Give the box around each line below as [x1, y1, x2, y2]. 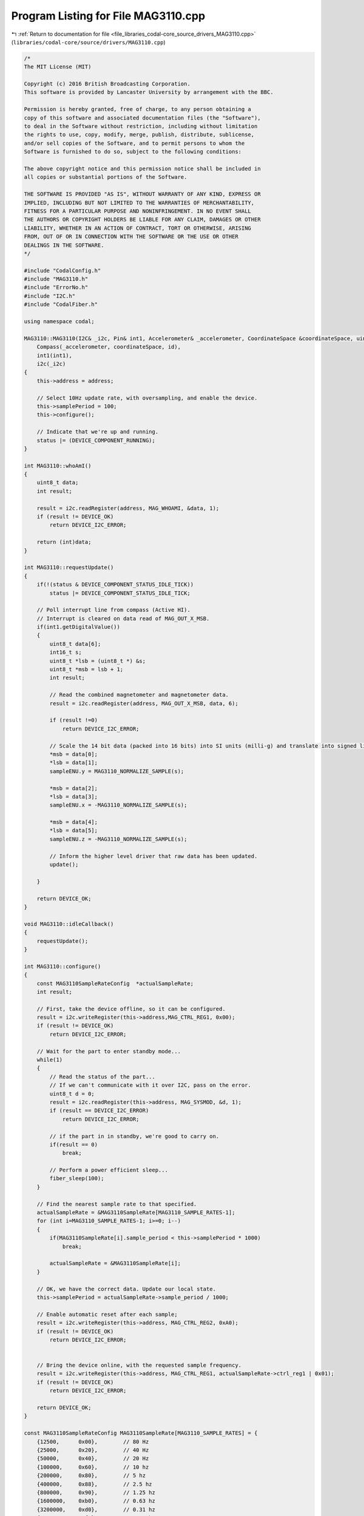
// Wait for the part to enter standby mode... [36, 1048, 181, 1055]
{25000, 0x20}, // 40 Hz [36, 1446, 149, 1454]
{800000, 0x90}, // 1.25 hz [36, 1489, 156, 1496]
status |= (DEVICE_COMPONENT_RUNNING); [36, 437, 156, 444]
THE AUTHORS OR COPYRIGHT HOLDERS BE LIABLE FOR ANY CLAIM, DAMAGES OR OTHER [24, 216, 261, 223]
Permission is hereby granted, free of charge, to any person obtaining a [24, 106, 252, 113]
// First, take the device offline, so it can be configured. [36, 1005, 226, 1012]
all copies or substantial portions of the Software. [24, 173, 187, 181]
